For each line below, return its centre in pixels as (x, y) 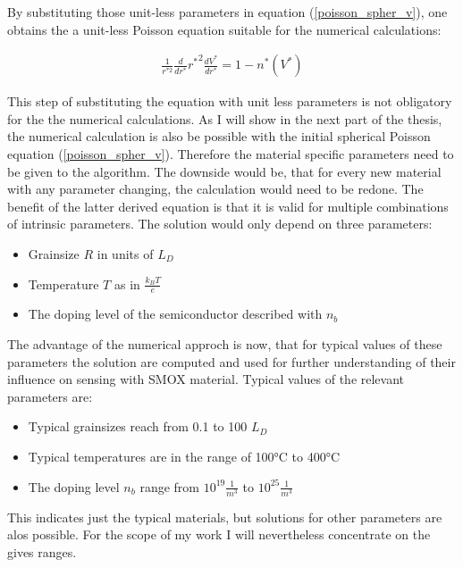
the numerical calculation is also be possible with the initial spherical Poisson (219, 136)
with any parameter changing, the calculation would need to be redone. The (215, 189)
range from (169, 486)
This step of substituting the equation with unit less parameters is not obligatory (230, 101)
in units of (125, 253)
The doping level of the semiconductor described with (175, 314)
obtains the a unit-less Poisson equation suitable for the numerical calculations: (224, 29)
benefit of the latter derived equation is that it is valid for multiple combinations (228, 206)
